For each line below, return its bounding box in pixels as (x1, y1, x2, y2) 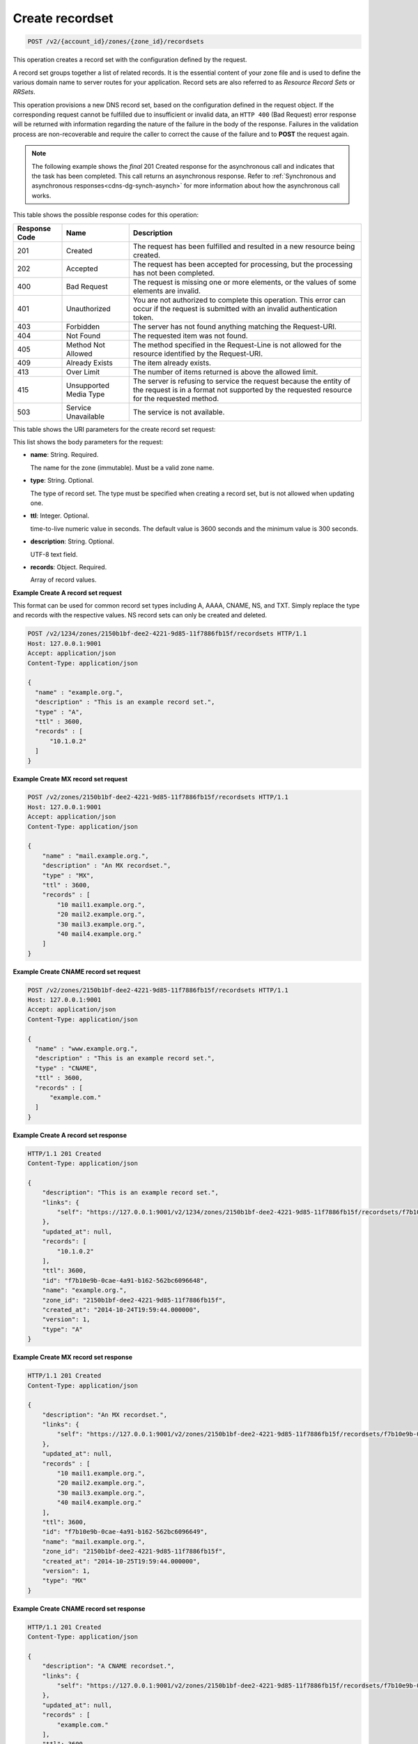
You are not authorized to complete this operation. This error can (132, 295, 346, 305)
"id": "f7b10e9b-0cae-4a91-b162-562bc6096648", (42, 1277, 208, 1284)
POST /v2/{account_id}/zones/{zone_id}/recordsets (27, 38, 205, 45)
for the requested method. (132, 393, 219, 403)
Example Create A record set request (13, 588, 122, 596)
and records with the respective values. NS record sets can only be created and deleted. (13, 611, 268, 619)
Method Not (66, 340, 106, 349)
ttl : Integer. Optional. (30, 511, 90, 520)
